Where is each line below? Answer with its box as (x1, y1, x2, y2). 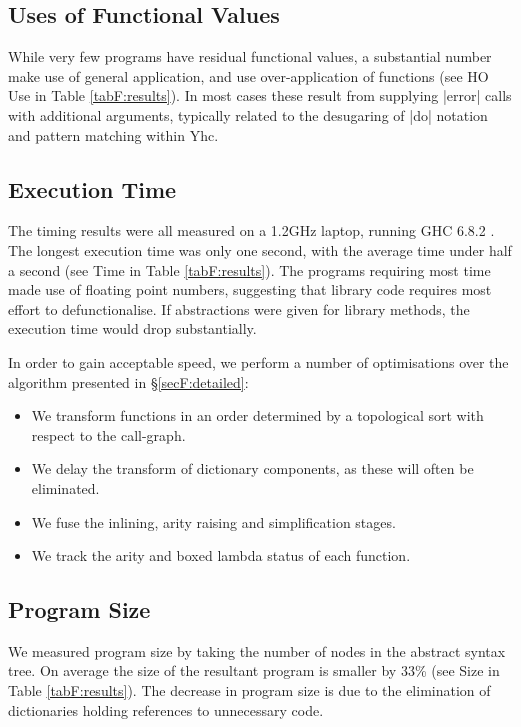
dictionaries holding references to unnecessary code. (8, 699, 324, 720)
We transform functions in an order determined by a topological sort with (31, 405, 484, 426)
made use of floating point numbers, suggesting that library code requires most (8, 279, 492, 300)
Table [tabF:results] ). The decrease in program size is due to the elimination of (8, 680, 491, 701)
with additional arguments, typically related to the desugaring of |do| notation (8, 104, 488, 125)
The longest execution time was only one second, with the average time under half (8, 239, 512, 260)
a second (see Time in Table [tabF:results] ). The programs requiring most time (8, 259, 491, 280)
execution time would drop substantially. (8, 318, 257, 339)
